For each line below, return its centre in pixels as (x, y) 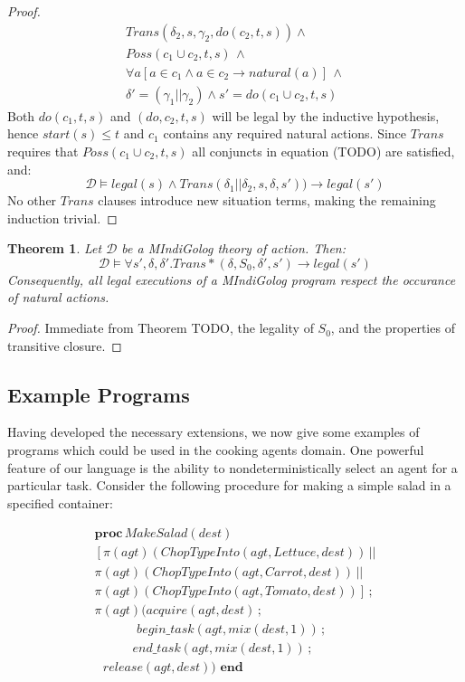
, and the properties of (393, 328)
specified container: (60, 502)
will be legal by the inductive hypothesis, (326, 115)
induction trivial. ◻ (62, 218)
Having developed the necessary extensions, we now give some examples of (214, 432)
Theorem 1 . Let (55, 248)
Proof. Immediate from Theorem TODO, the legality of (161, 328)
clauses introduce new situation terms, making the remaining (267, 200)
